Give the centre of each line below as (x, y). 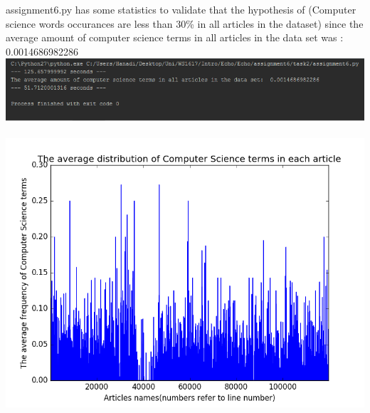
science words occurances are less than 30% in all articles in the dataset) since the (185, 23)
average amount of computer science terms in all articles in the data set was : (175, 37)
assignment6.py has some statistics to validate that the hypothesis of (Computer (181, 9)
